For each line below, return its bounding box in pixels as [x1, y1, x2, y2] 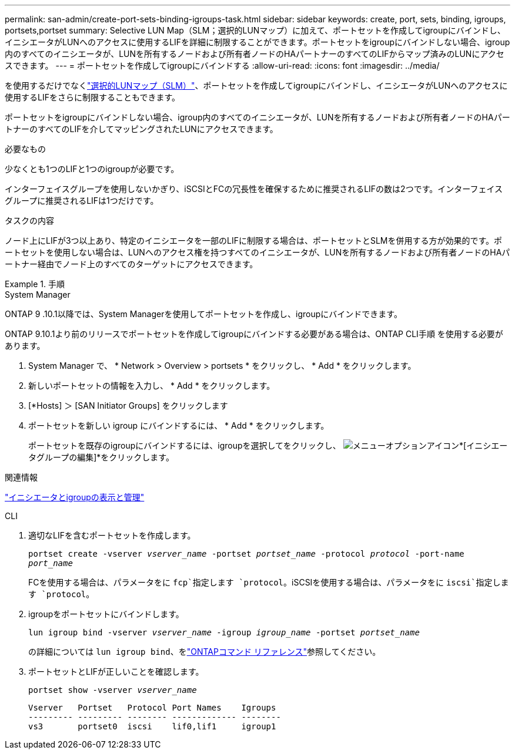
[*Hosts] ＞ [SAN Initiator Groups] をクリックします [28, 400, 228, 410]
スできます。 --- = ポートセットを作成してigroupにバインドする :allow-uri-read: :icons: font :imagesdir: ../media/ [5, 60, 440, 70]
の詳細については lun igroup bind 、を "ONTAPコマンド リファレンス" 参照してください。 [28, 647, 381, 657]
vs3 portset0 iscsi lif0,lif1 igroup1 [28, 722, 276, 731]
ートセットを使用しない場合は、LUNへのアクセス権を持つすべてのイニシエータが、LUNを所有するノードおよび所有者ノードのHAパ [5, 247, 510, 257]
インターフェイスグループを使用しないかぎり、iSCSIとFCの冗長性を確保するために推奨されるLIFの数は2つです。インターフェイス [5, 184, 503, 194]
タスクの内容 [5, 216, 54, 225]
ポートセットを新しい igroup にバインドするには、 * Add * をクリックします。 [28, 420, 329, 430]
